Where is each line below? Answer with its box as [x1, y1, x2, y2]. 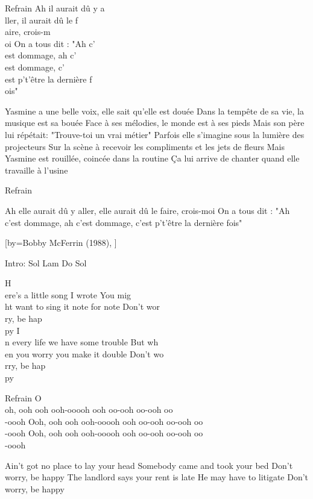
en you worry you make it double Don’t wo [5, 347, 164, 360]
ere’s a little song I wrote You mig [5, 288, 131, 301]
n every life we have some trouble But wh [5, 336, 159, 348]
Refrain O [5, 391, 42, 404]
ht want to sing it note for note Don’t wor [5, 300, 160, 313]
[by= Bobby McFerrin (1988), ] [5, 236, 117, 249]
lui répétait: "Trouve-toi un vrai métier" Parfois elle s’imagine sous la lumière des [5, 128, 305, 140]
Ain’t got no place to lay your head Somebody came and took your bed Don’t [5, 459, 293, 471]
